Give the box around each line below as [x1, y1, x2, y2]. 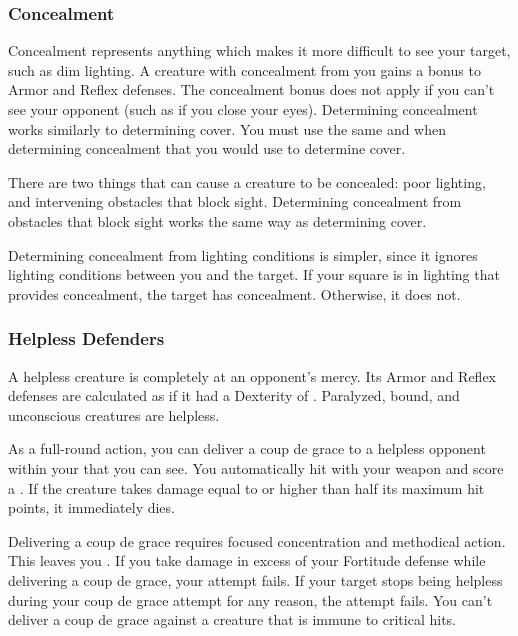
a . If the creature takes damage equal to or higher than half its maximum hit [8, 477, 485, 498]
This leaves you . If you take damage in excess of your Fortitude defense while [8, 550, 486, 571]
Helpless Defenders [8, 326, 165, 351]
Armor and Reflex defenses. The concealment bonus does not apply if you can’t [8, 79, 495, 100]
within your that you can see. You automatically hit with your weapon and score [8, 457, 504, 478]
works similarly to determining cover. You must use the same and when [8, 118, 447, 139]
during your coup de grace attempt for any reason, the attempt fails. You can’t [8, 589, 493, 610]
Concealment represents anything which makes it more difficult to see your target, [8, 40, 511, 61]
